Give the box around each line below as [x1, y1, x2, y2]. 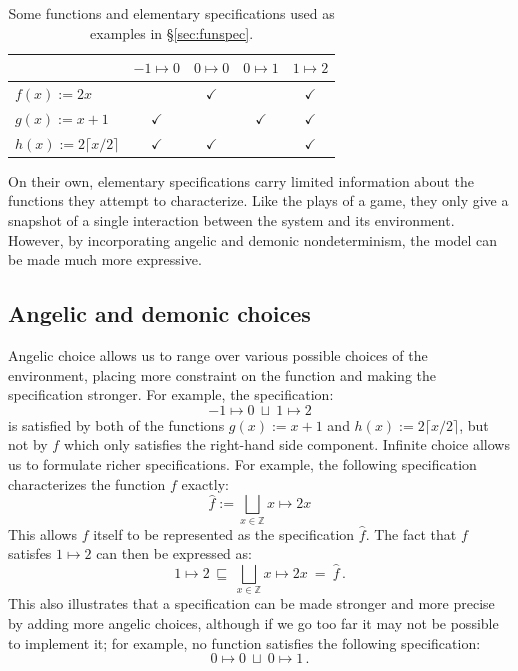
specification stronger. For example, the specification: [8, 384, 334, 405]
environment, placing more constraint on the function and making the [8, 364, 437, 385]
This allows [8, 523, 77, 544]
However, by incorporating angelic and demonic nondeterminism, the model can [8, 229, 498, 250]
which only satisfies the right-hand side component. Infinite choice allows [63, 434, 510, 455]
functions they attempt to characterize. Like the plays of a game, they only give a [8, 190, 509, 211]
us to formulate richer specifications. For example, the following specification [8, 453, 477, 474]
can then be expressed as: [96, 543, 252, 564]
